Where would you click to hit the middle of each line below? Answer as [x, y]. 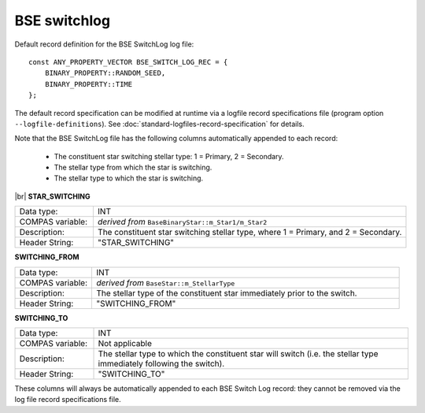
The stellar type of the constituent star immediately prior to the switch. [226, 293]
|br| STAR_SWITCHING [52, 196]
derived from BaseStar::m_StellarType [165, 282]
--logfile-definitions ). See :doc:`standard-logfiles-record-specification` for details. [159, 124]
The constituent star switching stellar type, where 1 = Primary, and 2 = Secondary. [249, 233]
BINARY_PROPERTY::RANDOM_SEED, [105, 73]
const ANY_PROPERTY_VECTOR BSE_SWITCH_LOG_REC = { [128, 62]
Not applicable [125, 344]
